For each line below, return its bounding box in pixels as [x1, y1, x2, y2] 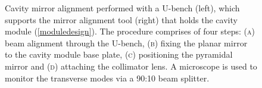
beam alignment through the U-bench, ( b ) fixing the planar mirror [5, 36, 248, 49]
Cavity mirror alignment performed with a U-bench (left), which [5, 2, 240, 14]
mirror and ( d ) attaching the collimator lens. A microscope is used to [5, 59, 257, 72]
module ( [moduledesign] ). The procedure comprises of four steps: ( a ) [5, 25, 255, 37]
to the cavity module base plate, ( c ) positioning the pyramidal [5, 48, 233, 61]
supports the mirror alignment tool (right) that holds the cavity [5, 13, 238, 26]
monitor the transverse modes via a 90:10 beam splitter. [5, 71, 210, 84]
